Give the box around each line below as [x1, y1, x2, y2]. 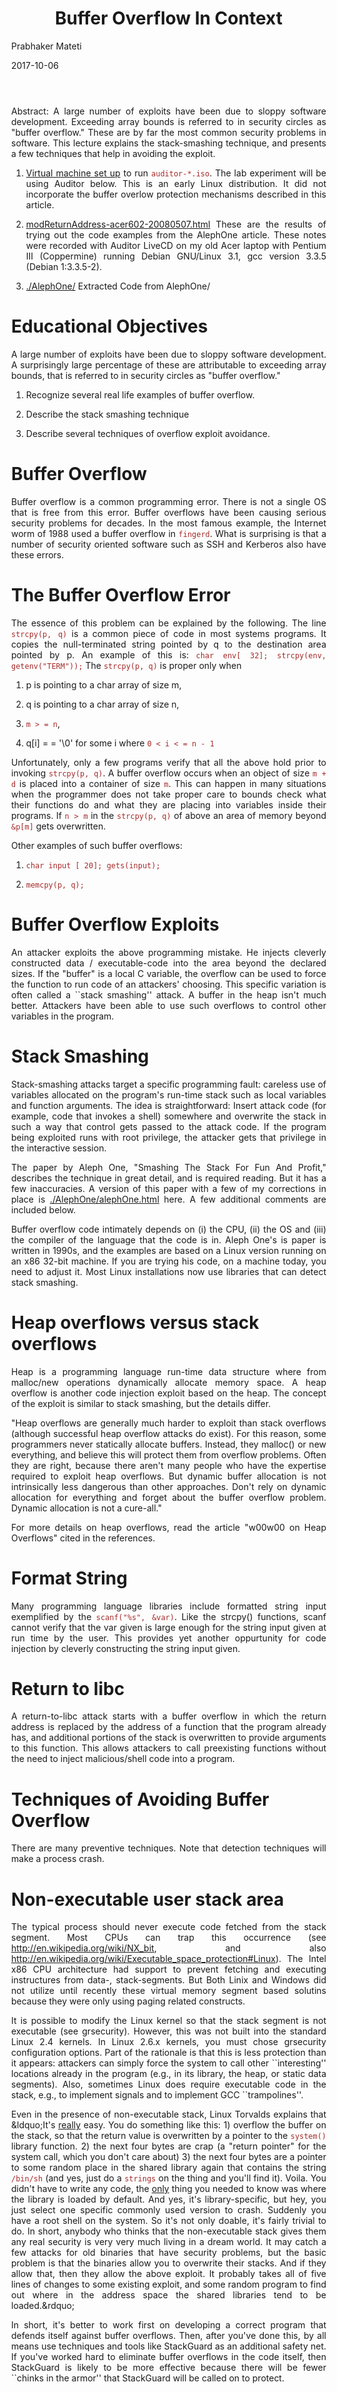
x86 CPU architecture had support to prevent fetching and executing [11, 1963, 327, 1976]
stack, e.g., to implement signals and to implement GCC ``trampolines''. [11, 2089, 304, 2101]
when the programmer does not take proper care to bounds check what [11, 788, 327, 800]
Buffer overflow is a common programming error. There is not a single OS [11, 495, 327, 507]
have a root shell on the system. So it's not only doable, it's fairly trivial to [11, 2215, 327, 2227]
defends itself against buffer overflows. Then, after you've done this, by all [11, 2330, 327, 2342]
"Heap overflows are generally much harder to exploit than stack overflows [11, 1417, 327, 1429]
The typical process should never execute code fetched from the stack [11, 1921, 327, 1933]
